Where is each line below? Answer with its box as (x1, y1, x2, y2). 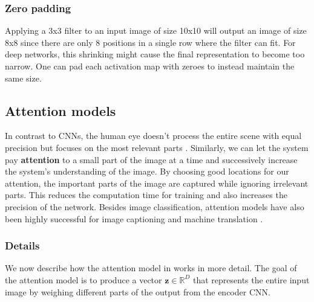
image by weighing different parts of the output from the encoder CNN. (5, 285, 270, 298)
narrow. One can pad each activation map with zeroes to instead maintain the (5, 60, 295, 72)
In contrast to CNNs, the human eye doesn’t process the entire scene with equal (5, 129, 302, 142)
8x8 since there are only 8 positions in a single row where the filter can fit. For (5, 36, 296, 48)
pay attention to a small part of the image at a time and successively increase (5, 153, 298, 165)
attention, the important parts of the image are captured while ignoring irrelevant (5, 176, 309, 189)
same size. (5, 71, 42, 84)
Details (5, 238, 40, 253)
